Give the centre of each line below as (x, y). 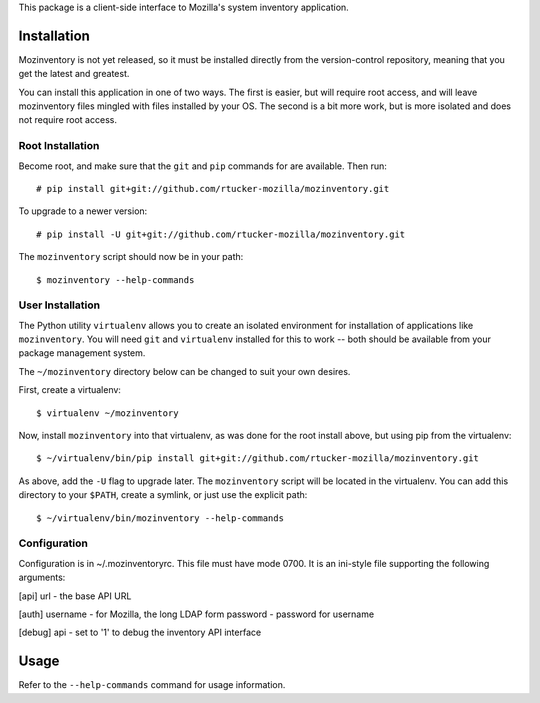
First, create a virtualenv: (70, 390)
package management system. (82, 353)
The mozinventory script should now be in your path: (131, 257)
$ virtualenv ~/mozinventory (107, 413)
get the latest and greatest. (74, 74)
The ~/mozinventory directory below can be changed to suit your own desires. (184, 371)
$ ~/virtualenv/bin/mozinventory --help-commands (160, 518)
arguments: (42, 577)
